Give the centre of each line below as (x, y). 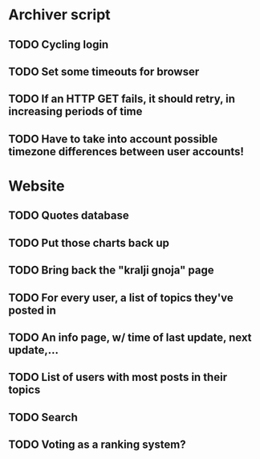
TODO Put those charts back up (89, 243)
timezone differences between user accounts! (126, 152)
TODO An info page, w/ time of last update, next (130, 337)
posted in (32, 310)
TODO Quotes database (69, 216)
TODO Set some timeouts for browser (104, 71)
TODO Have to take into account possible (113, 139)
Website (37, 186)
